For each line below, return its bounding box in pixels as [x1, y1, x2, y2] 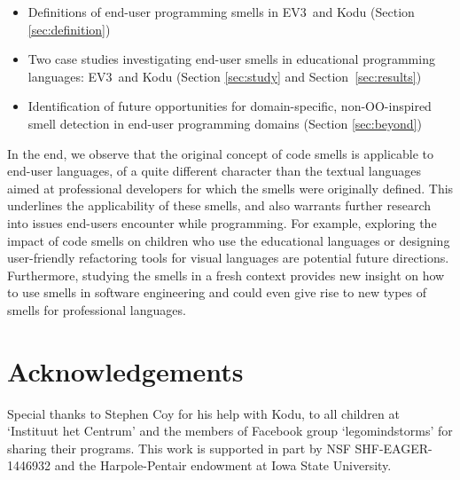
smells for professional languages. [7, 300, 186, 319]
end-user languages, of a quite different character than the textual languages [7, 161, 422, 180]
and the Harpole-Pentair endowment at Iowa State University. [54, 456, 392, 475]
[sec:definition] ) [27, 20, 111, 38]
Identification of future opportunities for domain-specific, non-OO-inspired [27, 97, 432, 115]
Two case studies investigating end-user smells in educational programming [27, 50, 435, 68]
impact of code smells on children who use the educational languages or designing [7, 231, 450, 249]
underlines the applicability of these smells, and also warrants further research [7, 196, 431, 215]
